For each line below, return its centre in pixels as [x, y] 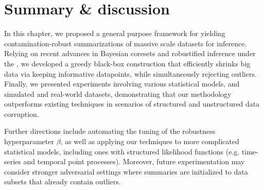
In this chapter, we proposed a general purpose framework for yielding [115, 33]
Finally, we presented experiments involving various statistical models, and [122, 84]
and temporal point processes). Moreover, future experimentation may [134, 161]
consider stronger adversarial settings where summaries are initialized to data [126, 171]
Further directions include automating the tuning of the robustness [110, 131]
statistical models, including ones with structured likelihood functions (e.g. [122, 151]
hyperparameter [29, 141]
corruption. [22, 114]
